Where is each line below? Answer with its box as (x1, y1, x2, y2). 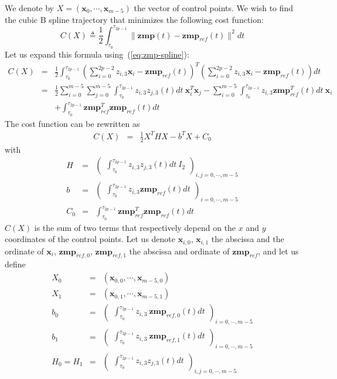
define (5, 258, 26, 270)
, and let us (258, 244, 299, 257)
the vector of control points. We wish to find (134, 2, 294, 14)
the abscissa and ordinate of (129, 244, 230, 257)
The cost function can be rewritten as (5, 117, 140, 129)
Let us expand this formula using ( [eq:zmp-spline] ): (5, 48, 189, 60)
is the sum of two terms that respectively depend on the (34, 221, 236, 233)
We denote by (5, 2, 54, 14)
